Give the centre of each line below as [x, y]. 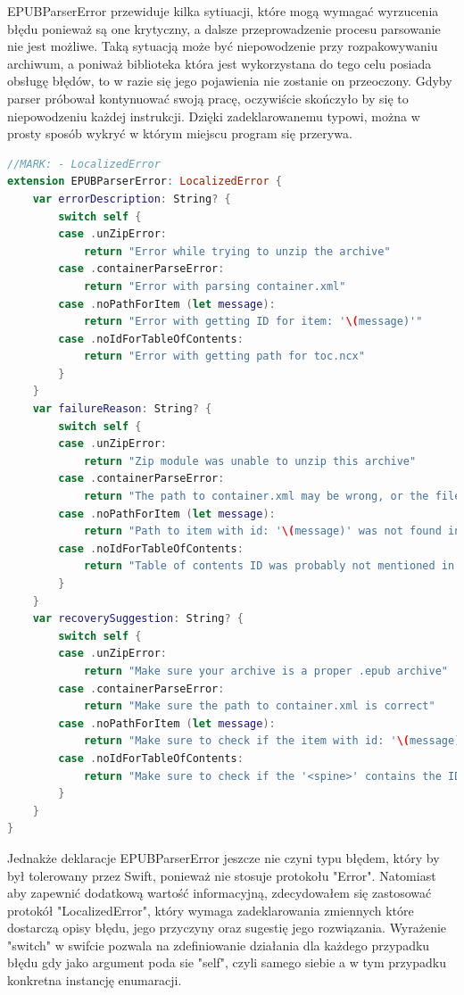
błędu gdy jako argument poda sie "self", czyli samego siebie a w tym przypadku [227, 962]
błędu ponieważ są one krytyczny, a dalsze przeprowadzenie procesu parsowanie [224, 28]
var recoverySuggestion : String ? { [138, 619]
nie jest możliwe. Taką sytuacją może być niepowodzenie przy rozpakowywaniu [223, 46]
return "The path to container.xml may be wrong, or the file [272, 497]
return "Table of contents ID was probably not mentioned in [269, 566]
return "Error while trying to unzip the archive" [237, 251]
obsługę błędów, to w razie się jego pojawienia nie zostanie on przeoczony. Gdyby [230, 81]
